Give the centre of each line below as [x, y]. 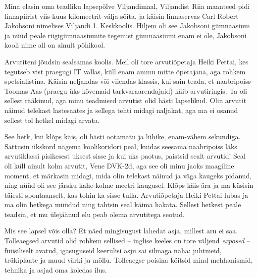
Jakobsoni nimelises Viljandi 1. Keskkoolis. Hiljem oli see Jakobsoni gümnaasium [127, 26]
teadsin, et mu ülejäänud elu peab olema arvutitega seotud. [95, 214]
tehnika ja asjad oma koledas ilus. [56, 269]
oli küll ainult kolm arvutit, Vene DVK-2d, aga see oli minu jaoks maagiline [119, 165]
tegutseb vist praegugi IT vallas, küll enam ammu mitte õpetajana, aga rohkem [125, 71]
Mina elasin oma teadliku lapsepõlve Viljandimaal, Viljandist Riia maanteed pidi [127, 6]
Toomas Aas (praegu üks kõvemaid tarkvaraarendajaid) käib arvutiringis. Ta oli [126, 90]
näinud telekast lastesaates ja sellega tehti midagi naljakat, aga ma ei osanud [121, 110]
